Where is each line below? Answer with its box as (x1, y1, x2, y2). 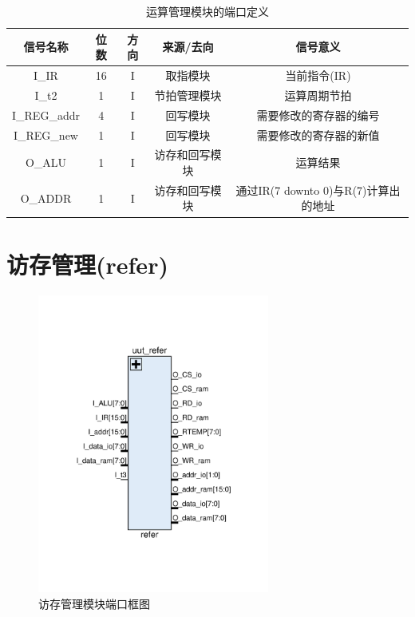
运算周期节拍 (284, 86, 352, 103)
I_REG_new (13, 126, 78, 143)
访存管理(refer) (6, 247, 168, 280)
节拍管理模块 (154, 86, 222, 103)
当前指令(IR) (285, 67, 351, 84)
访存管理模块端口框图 (38, 595, 150, 612)
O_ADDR (20, 189, 72, 206)
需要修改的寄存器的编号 (256, 106, 380, 123)
